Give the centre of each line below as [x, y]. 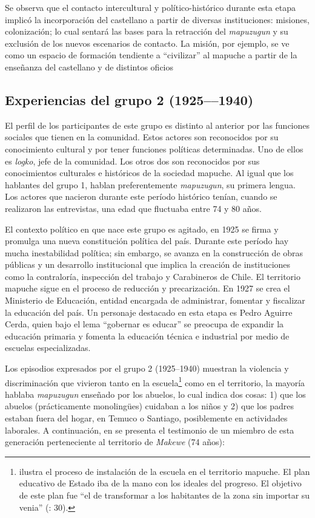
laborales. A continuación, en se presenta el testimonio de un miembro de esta [150, 430]
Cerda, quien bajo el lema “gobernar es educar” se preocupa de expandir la [144, 324]
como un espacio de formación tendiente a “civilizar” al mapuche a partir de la [151, 55]
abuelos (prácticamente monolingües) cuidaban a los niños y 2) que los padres [149, 406]
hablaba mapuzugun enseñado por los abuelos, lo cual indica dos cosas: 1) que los [155, 394]
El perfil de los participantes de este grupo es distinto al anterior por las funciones [157, 125]
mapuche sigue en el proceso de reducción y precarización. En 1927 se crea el [148, 288]
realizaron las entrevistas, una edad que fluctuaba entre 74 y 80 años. [133, 208]
